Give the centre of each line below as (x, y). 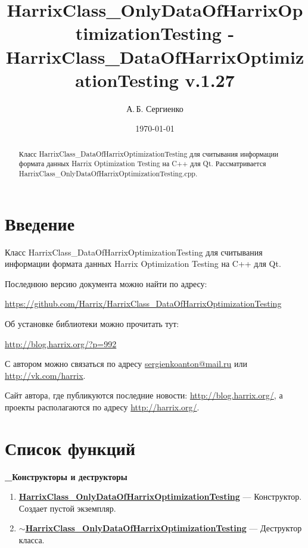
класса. (32, 540)
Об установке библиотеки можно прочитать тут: (92, 323)
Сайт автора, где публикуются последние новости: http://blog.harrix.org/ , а (144, 395)
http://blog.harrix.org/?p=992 (61, 343)
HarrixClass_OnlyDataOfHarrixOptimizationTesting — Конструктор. (160, 496)
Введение (40, 223)
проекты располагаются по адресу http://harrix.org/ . (102, 407)
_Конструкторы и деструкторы (66, 476)
